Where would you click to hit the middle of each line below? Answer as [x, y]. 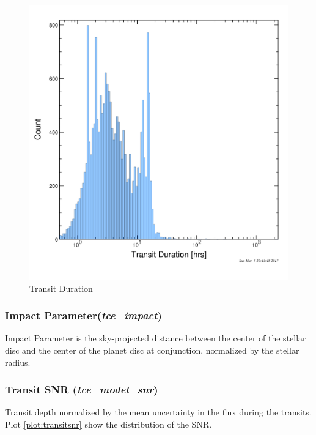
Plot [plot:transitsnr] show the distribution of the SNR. [108, 424]
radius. [18, 362]
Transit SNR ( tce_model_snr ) [82, 389]
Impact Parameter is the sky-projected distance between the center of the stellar [156, 338]
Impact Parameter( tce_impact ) [83, 315]
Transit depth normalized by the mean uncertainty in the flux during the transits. [158, 412]
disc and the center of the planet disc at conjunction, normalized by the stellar [152, 350]
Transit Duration [61, 288]
